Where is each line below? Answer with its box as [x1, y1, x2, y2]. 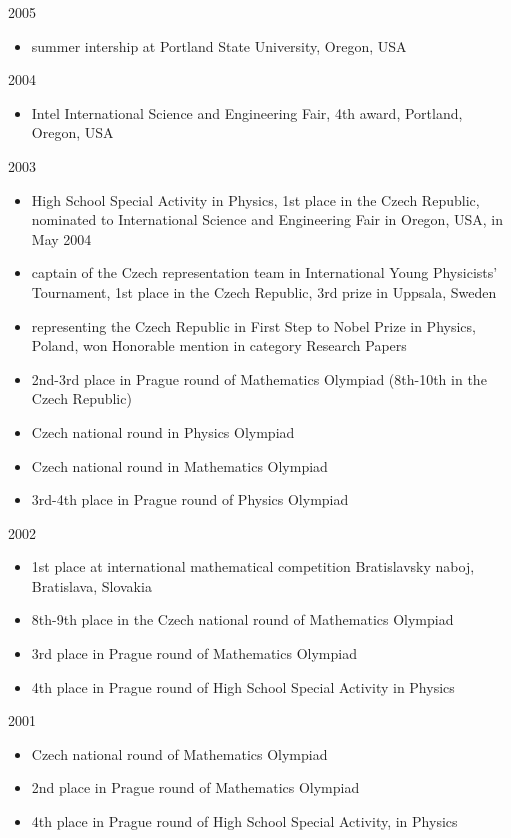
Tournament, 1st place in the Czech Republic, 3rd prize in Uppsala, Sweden [31, 281, 497, 302]
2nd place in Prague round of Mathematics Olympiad [31, 777, 360, 798]
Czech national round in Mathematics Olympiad [31, 455, 328, 476]
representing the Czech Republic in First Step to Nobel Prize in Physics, [31, 315, 476, 336]
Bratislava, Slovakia [31, 575, 152, 596]
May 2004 [31, 228, 92, 249]
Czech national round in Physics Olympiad [31, 421, 295, 442]
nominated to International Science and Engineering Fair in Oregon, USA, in [31, 209, 503, 230]
